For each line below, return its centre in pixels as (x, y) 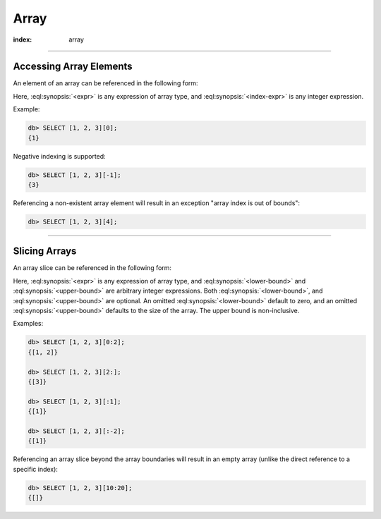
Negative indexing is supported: (59, 156)
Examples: (28, 324)
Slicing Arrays (45, 251)
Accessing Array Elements (73, 67)
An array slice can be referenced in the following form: (92, 268)
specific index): (35, 469)
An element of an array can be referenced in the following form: (105, 83)
